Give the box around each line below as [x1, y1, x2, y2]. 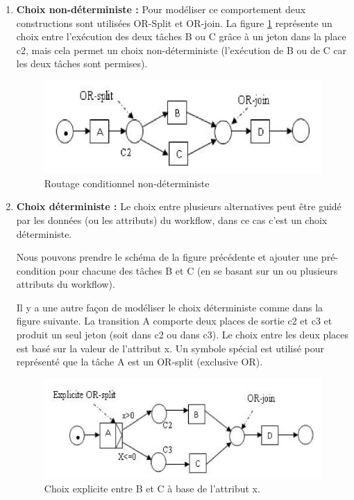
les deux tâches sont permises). [16, 56, 148, 71]
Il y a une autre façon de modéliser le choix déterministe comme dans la [16, 300, 323, 314]
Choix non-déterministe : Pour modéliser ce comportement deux [16, 2, 306, 16]
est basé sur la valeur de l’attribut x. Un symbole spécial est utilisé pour [16, 340, 325, 355]
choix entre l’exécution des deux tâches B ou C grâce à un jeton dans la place [16, 29, 346, 44]
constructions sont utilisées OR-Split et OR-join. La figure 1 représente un [16, 15, 332, 30]
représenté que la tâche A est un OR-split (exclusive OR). [16, 354, 263, 369]
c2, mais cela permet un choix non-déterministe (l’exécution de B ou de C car [16, 42, 347, 57]
